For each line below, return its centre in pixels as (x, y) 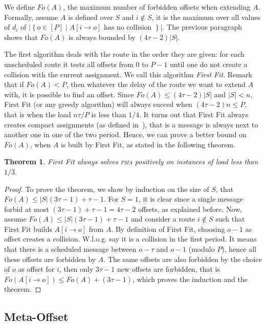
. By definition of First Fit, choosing (168, 229)
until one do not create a (209, 64)
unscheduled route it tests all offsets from (69, 64)
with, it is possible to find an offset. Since (69, 94)
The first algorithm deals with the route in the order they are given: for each (124, 54)
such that (230, 219)
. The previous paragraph (202, 27)
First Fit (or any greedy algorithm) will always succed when (98, 104)
